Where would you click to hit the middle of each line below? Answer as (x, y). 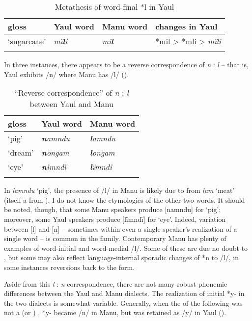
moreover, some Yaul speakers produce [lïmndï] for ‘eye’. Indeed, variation (115, 219)
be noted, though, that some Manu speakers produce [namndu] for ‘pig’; (112, 209)
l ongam (102, 153)
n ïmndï (54, 167)
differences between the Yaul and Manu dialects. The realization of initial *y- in (124, 293)
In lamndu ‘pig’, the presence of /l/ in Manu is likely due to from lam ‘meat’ (119, 190)
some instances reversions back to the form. (70, 267)
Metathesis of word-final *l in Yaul (114, 7)
